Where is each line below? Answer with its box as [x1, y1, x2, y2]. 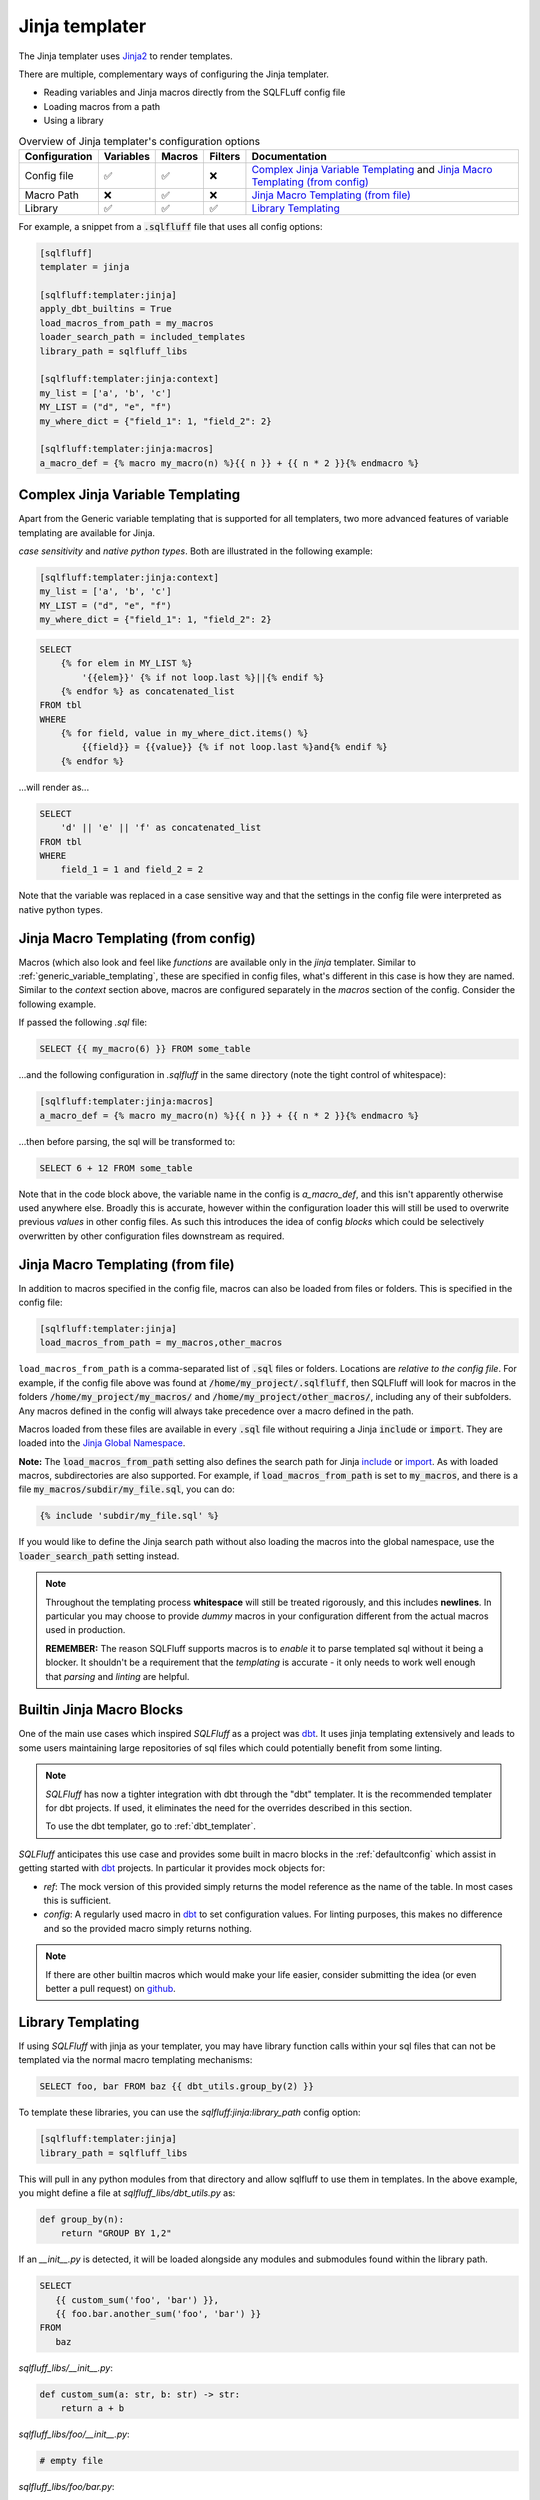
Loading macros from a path [43, 100, 160, 112]
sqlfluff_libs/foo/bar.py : [18, 2481, 115, 2493]
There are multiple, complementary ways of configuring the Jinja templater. [18, 68, 330, 80]
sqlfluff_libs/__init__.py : [18, 2361, 114, 2374]
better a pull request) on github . [45, 1982, 177, 1994]
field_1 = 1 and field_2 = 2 [60, 864, 204, 875]
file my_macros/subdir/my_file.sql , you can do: [18, 1483, 235, 1495]
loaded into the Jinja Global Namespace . [18, 1437, 186, 1449]
